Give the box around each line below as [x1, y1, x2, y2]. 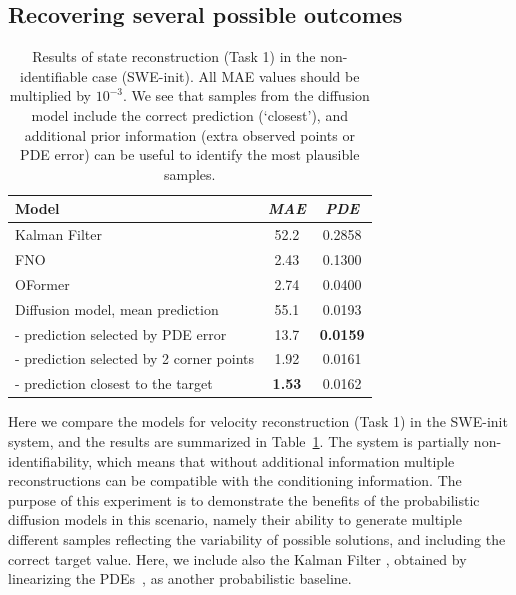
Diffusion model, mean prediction [15, 298, 219, 319]
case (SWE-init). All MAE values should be [92, 65, 360, 86]
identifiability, [8, 450, 93, 471]
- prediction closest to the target [15, 373, 213, 394]
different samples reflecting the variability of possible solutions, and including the [8, 528, 506, 549]
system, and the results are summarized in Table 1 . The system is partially [8, 430, 470, 451]
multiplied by [9, 85, 91, 106]
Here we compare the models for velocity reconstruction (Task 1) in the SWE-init [8, 411, 508, 432]
